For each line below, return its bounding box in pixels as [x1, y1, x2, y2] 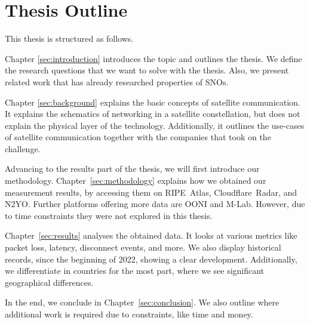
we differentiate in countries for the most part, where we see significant [5, 264, 265, 277]
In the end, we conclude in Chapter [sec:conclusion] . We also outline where [5, 296, 280, 308]
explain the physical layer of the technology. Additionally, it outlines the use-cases [5, 119, 305, 131]
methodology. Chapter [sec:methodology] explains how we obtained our [5, 174, 266, 187]
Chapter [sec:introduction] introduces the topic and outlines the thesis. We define [5, 52, 302, 64]
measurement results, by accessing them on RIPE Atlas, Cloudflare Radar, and [5, 186, 297, 198]
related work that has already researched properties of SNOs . [5, 75, 229, 88]
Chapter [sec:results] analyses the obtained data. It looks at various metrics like [5, 229, 297, 242]
